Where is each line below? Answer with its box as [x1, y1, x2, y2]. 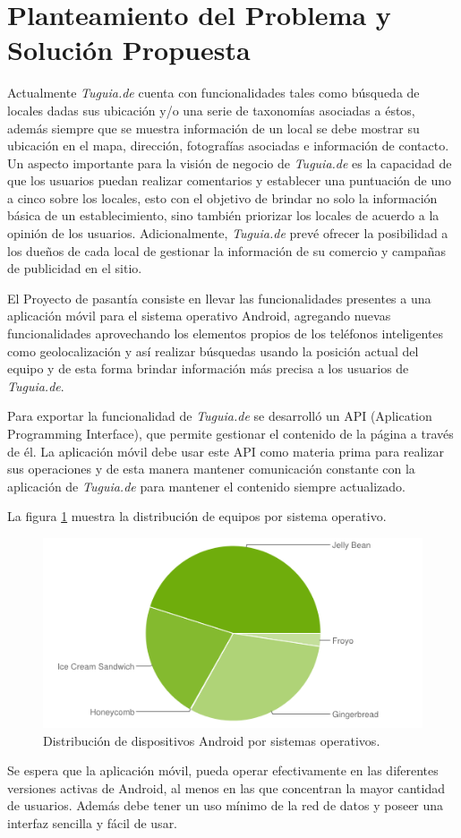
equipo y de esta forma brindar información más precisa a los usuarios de [7, 359, 409, 378]
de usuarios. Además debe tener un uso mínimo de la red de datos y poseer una [7, 796, 444, 815]
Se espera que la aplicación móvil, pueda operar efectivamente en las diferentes [7, 761, 439, 780]
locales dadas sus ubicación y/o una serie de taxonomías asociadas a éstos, [7, 100, 415, 119]
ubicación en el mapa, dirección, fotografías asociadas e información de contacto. [7, 136, 449, 155]
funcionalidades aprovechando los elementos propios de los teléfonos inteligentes [7, 324, 444, 343]
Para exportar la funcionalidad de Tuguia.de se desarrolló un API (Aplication [7, 406, 432, 425]
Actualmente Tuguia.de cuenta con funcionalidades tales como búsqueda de [7, 83, 420, 102]
